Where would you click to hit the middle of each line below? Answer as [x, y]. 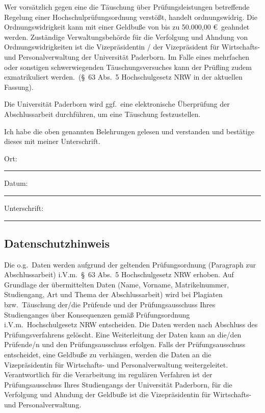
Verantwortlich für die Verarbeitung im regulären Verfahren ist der [108, 374]
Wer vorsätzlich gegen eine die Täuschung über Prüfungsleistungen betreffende [127, 7]
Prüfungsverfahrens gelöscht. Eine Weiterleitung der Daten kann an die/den [123, 334]
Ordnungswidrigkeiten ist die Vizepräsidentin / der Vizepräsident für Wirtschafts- [132, 47]
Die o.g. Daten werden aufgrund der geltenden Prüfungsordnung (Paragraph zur [130, 264]
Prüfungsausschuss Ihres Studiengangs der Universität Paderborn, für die [118, 384]
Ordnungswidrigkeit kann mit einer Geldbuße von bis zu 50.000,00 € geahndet [127, 27]
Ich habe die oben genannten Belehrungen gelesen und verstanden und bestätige [129, 131]
